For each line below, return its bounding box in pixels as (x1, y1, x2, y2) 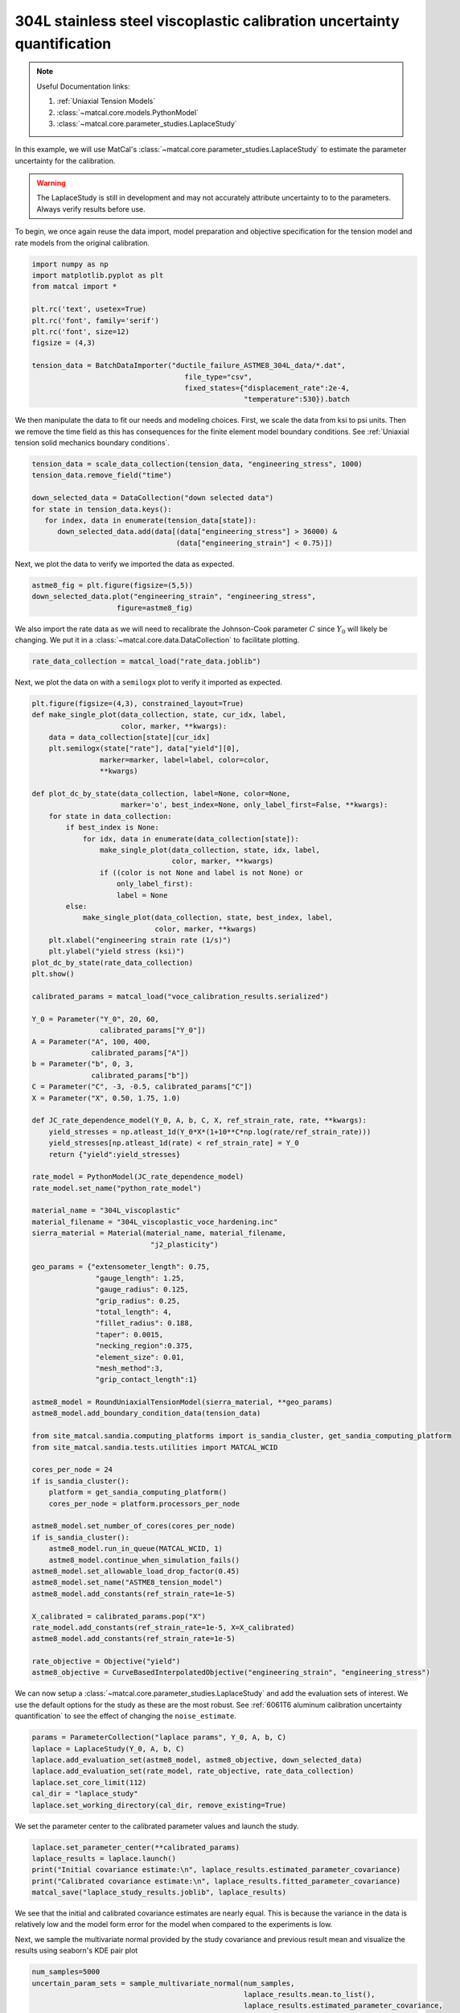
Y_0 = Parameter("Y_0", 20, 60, (31, 1015, 160, 1023)
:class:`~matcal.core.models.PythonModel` (56, 107, 199, 117)
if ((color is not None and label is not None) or (99, 868, 304, 877)
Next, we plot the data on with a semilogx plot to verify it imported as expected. (14, 677, 283, 687)
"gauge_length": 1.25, (95, 1273, 185, 1283)
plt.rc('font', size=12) (31, 327, 130, 336)
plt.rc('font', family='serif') (31, 316, 160, 325)
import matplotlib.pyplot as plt (31, 271, 164, 280)
